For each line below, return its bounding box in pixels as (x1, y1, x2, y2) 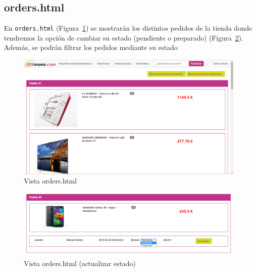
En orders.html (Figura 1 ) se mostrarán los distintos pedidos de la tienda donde (4, 23, 252, 33)
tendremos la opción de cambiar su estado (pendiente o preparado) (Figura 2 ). (4, 32, 244, 43)
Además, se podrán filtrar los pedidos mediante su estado (4, 42, 178, 52)
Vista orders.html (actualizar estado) (24, 258, 136, 268)
